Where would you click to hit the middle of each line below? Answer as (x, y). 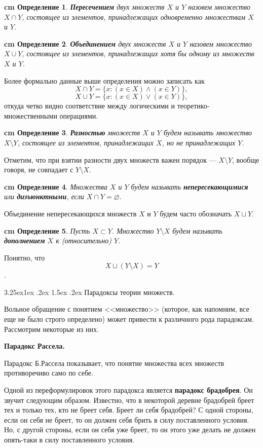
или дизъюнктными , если (44, 196)
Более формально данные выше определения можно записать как (104, 80)
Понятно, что (25, 257)
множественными (31, 115)
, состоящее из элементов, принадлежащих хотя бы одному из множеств (138, 53)
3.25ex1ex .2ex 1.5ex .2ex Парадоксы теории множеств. (89, 292)
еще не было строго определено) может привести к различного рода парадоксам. (129, 319)
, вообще (246, 159)
